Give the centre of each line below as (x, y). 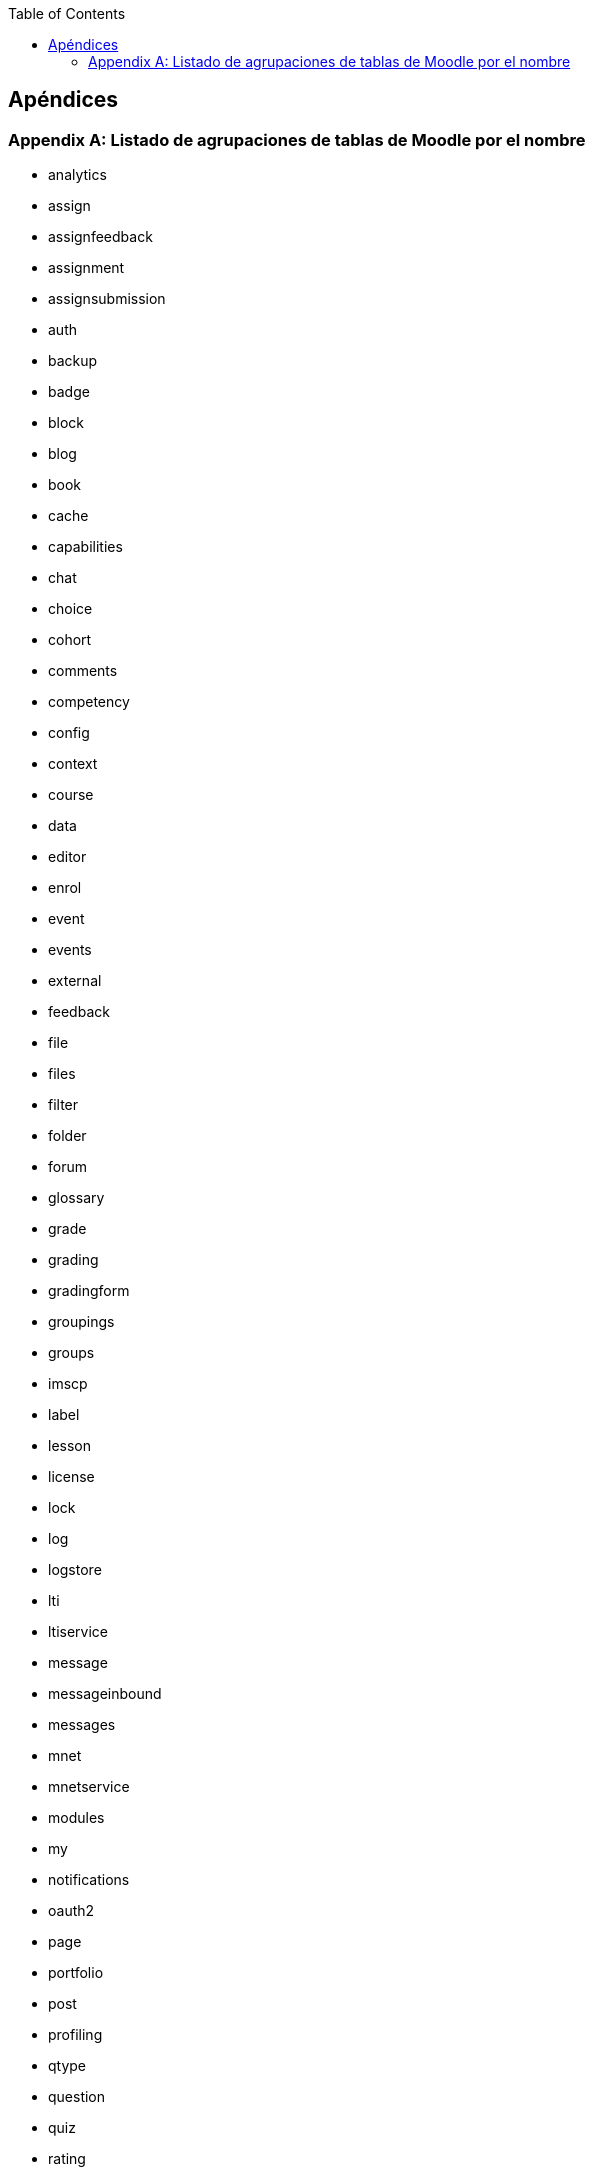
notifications (89, 1880)
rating (67, 2159)
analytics (77, 175)
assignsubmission (107, 299)
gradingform (89, 1291)
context (73, 764)
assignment (86, 268)
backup (73, 361)
